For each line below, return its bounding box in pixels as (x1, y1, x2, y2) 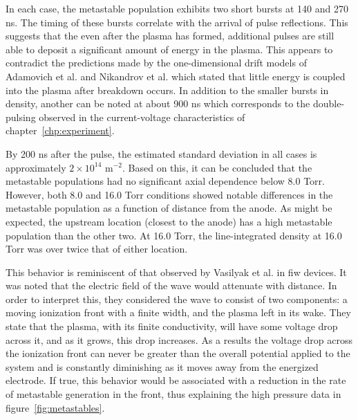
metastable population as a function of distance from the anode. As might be (6, 201, 332, 215)
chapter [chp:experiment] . (6, 123, 115, 138)
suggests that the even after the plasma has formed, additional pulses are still (6, 28, 335, 43)
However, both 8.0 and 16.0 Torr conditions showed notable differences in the (6, 187, 333, 201)
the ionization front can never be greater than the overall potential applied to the (6, 346, 350, 360)
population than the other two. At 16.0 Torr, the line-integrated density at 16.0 (6, 228, 342, 242)
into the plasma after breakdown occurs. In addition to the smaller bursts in (6, 82, 329, 97)
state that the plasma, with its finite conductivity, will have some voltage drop (6, 319, 338, 334)
